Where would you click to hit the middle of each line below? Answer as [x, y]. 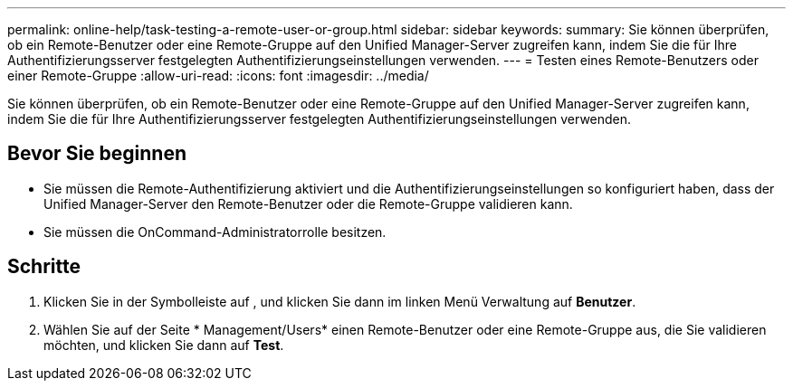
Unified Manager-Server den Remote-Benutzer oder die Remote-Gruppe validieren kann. [308, 203]
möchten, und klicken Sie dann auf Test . [164, 345]
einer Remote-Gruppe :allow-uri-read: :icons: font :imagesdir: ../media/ [218, 76]
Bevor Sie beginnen [97, 154]
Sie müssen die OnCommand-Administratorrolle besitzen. [215, 232]
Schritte [44, 267]
